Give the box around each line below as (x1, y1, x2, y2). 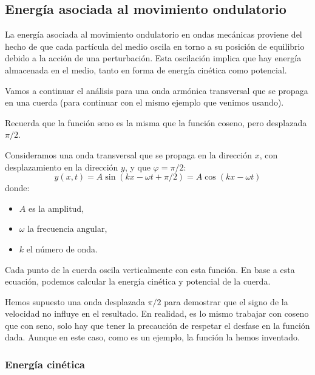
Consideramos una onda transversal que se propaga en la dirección (5, 148, 252, 161)
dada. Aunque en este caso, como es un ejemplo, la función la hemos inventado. (5, 331, 300, 343)
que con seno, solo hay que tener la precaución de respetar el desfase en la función (5, 319, 310, 331)
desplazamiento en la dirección (5, 160, 118, 173)
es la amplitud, (28, 201, 84, 214)
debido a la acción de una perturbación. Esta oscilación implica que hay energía (5, 52, 302, 64)
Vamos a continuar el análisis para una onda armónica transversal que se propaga (5, 84, 308, 96)
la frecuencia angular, (27, 222, 107, 235)
